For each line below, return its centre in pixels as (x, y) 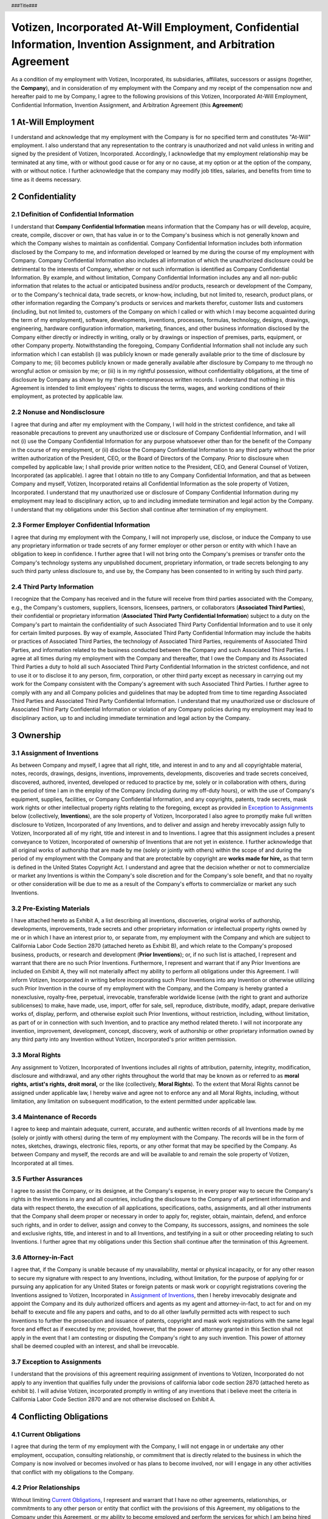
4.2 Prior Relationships (46, 1487)
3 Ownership (36, 735)
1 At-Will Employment (53, 122)
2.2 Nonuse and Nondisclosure (58, 412)
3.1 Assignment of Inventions (55, 753)
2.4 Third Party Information (53, 586)
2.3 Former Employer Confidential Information (80, 525)
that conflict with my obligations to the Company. (73, 1472)
